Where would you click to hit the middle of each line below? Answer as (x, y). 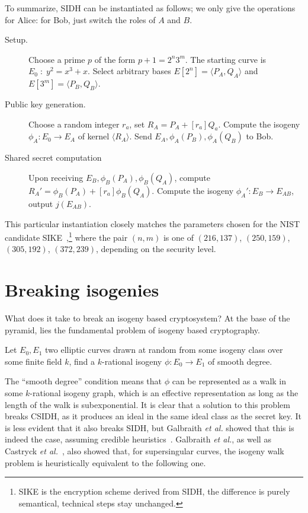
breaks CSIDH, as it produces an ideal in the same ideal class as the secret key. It (153, 416)
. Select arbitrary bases (129, 71)
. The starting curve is (226, 59)
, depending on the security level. (156, 249)
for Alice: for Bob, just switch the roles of (80, 19)
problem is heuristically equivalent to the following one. (105, 462)
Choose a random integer (74, 124)
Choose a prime (57, 59)
